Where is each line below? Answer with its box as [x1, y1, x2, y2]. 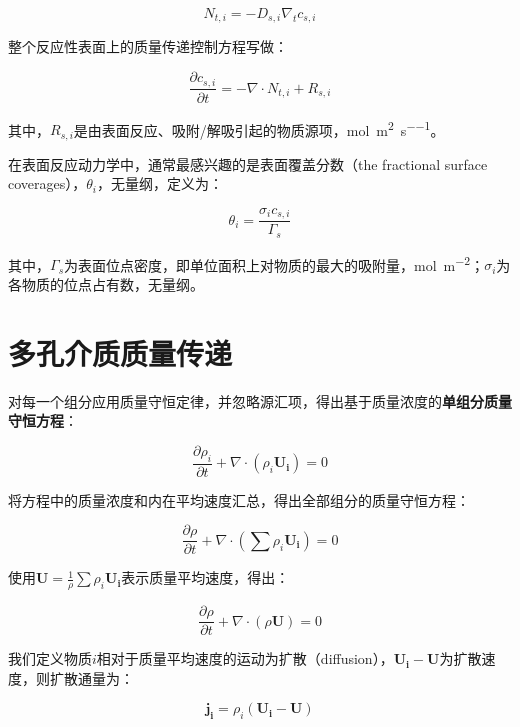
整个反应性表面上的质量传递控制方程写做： [8, 36, 288, 57]
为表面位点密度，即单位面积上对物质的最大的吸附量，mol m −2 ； [64, 251, 485, 275]
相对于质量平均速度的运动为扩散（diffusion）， [96, 648, 394, 669]
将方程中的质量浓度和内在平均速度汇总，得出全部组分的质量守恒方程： [8, 489, 470, 510]
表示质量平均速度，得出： [121, 567, 290, 588]
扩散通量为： [49, 667, 134, 688]
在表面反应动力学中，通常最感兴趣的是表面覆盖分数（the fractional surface [8, 153, 488, 174]
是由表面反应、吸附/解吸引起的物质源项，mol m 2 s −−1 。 [73, 116, 445, 140]
